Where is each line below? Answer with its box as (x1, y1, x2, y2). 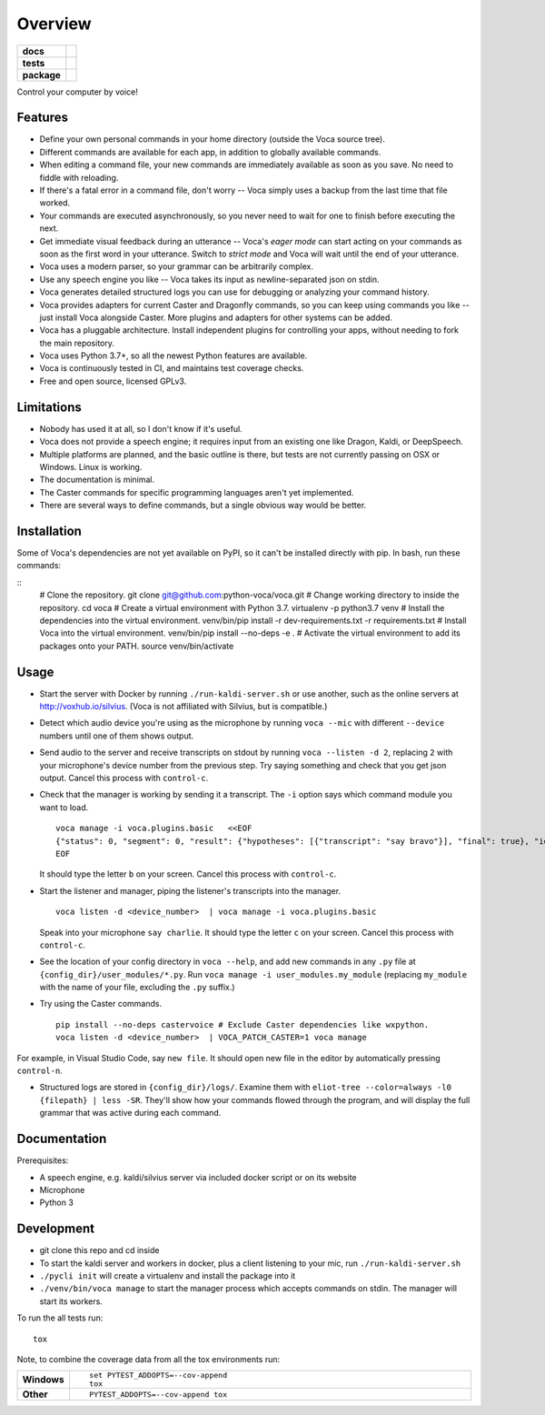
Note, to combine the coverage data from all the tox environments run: (16, 1353, 281, 1364)
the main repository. (39, 337, 115, 348)
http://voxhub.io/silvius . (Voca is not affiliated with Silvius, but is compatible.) (39, 701, 328, 712)
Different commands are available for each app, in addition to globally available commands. (39, 146, 381, 157)
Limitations (16, 399, 82, 415)
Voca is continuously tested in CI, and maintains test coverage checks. (39, 363, 304, 374)
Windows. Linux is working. (39, 461, 143, 472)
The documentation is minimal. (39, 474, 155, 486)
